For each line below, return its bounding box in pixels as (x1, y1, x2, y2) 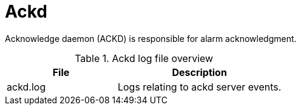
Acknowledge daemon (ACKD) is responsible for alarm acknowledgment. (5, 33, 297, 44)
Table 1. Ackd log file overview (75, 52, 214, 64)
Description (172, 66, 227, 78)
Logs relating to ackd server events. (117, 80, 282, 93)
